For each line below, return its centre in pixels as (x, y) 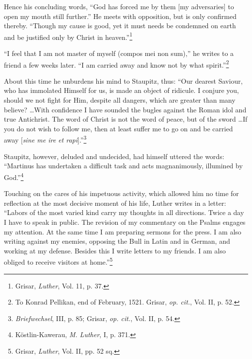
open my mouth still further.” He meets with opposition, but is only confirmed (120, 16)
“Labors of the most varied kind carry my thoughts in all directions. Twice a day (124, 212)
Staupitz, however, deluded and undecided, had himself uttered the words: (114, 156)
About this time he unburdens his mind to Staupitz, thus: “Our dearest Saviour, (123, 81)
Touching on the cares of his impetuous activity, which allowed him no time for (121, 193)
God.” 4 (14, 176)
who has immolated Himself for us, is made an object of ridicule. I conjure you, (121, 90)
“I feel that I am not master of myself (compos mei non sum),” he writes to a (119, 53)
